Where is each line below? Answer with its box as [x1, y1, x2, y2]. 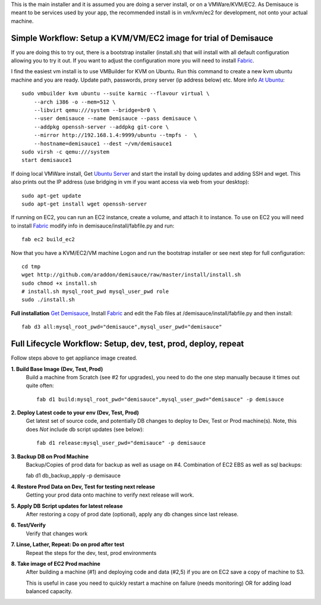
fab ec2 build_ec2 [21, 236, 75, 243]
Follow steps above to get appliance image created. [11, 354, 138, 361]
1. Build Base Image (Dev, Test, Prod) [11, 365, 103, 372]
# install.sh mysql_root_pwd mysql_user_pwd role [21, 288, 169, 295]
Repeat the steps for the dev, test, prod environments [26, 549, 157, 556]
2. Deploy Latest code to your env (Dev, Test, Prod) [11, 409, 139, 416]
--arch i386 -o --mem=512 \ [33, 98, 116, 105]
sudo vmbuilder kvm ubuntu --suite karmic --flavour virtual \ [21, 90, 210, 97]
